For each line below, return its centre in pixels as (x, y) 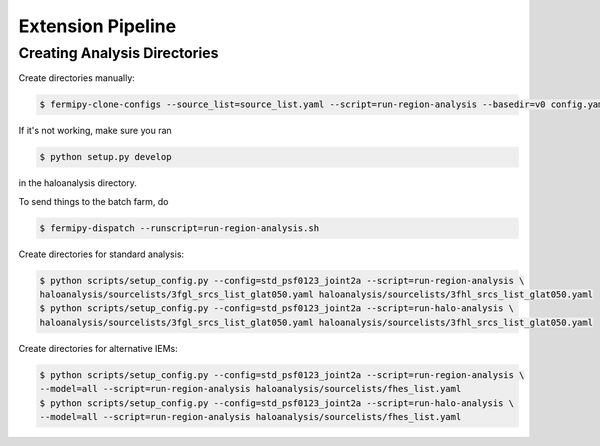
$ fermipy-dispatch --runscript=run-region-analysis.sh (179, 228)
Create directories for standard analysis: (101, 254)
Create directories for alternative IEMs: (98, 348)
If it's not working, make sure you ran (95, 131)
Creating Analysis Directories (118, 53)
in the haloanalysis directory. (77, 183)
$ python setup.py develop (105, 157)
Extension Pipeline (97, 26)
